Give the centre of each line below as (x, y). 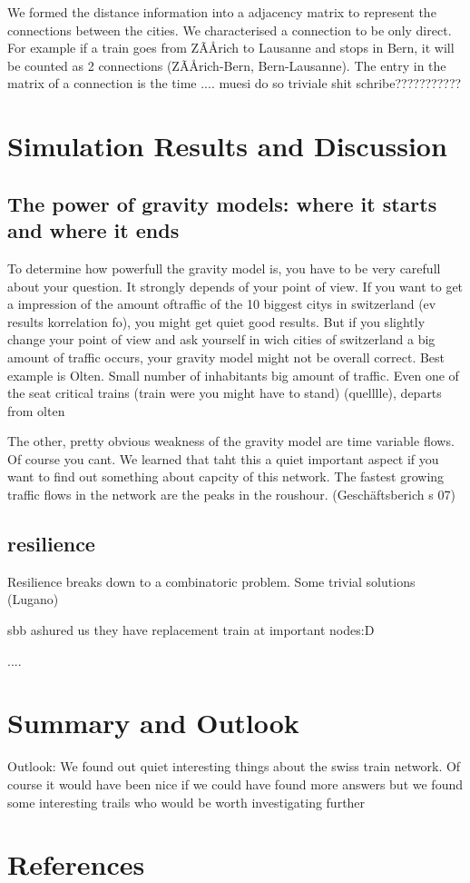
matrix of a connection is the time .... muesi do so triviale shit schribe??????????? (235, 83)
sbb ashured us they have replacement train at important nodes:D (191, 630)
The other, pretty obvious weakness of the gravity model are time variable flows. (231, 441)
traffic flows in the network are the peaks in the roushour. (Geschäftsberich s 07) (231, 495)
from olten (36, 410)
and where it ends (93, 230)
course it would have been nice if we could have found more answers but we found (235, 784)
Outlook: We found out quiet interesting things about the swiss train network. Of (234, 766)
